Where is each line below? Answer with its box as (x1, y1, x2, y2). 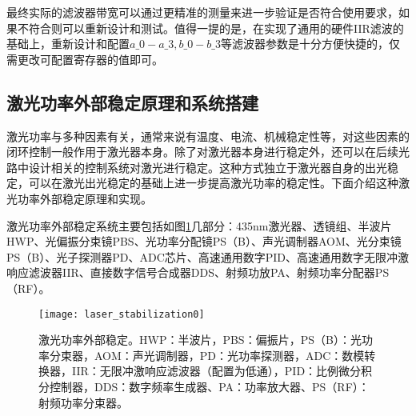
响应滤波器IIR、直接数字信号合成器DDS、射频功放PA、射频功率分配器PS (6, 264, 390, 281)
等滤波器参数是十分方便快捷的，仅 (221, 35, 401, 52)
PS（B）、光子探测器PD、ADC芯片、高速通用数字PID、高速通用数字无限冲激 (6, 248, 410, 265)
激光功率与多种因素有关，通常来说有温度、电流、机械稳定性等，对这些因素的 (6, 127, 410, 144)
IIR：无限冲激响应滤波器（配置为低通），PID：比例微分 (71, 362, 362, 379)
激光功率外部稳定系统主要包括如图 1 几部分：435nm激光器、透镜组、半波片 (6, 217, 392, 234)
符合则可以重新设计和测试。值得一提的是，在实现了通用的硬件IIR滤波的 (28, 19, 404, 36)
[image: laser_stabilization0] (38, 308, 205, 320)
